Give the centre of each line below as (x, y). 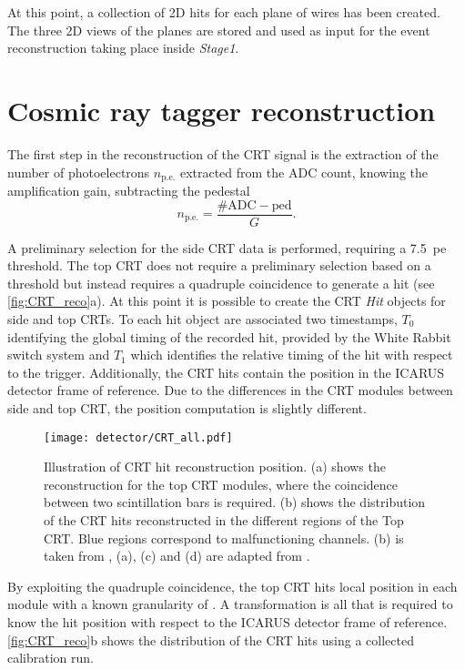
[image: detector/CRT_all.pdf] (138, 437)
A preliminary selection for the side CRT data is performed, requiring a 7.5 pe (227, 247)
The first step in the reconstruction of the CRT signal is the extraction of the (223, 153)
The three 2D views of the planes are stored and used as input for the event (219, 30)
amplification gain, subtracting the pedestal (129, 190)
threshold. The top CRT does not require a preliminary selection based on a (219, 265)
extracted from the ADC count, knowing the (304, 172)
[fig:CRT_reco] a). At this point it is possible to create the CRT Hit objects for (227, 301)
